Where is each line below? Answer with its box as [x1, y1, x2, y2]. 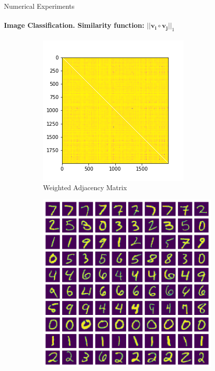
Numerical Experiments [4, 1, 75, 11]
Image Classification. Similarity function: [4, 20, 145, 30]
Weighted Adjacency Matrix [43, 182, 127, 193]
